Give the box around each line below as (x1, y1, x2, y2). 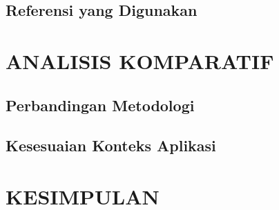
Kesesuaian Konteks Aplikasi (6, 135, 216, 156)
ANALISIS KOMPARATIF (6, 46, 274, 75)
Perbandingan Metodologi (6, 94, 195, 115)
